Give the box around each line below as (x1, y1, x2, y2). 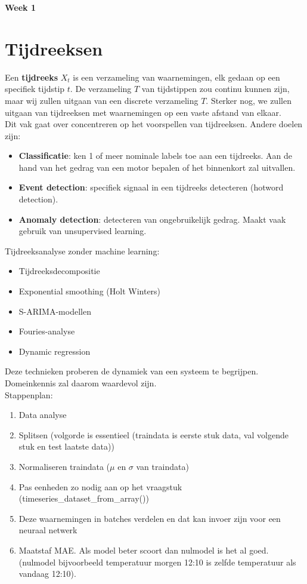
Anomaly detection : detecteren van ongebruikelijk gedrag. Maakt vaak (18, 213, 286, 225)
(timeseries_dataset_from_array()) (18, 492, 149, 505)
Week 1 (5, 1, 36, 13)
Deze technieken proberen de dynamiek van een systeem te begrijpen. (5, 365, 259, 377)
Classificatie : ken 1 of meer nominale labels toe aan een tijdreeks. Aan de (18, 149, 293, 162)
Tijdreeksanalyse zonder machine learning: (5, 244, 160, 257)
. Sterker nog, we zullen (206, 94, 292, 106)
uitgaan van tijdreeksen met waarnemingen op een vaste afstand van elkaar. (5, 106, 281, 118)
